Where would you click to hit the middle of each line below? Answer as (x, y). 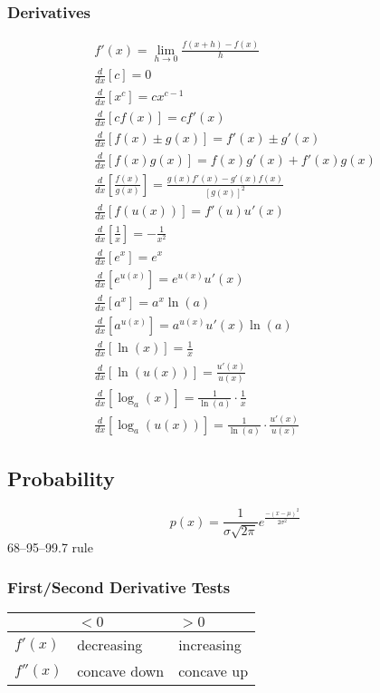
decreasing (110, 645)
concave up (214, 671)
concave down (121, 671)
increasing (210, 645)
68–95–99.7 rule (50, 547)
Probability (61, 478)
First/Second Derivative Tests (119, 587)
